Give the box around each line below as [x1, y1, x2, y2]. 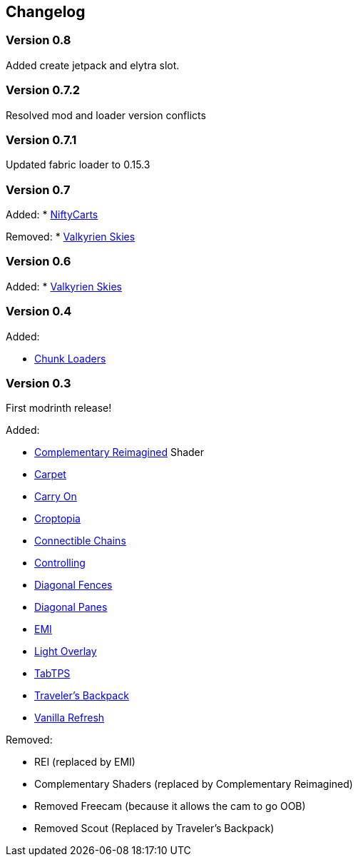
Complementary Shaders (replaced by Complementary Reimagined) [34, 778, 353, 791]
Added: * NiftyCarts [6, 208, 98, 221]
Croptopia [34, 512, 81, 525]
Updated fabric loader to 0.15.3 [6, 158, 150, 171]
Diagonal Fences [34, 579, 113, 592]
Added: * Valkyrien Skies [6, 280, 122, 293]
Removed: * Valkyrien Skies [6, 230, 135, 243]
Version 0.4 [6, 304, 72, 319]
